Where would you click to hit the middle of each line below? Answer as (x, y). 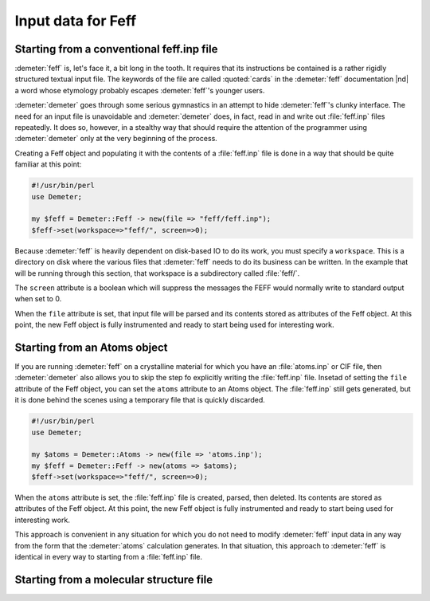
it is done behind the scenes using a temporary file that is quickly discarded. (140, 400)
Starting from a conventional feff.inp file (116, 49)
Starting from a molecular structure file (114, 579)
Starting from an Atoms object (91, 347)
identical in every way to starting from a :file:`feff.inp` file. (109, 557)
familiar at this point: (48, 164)
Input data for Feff (76, 21)
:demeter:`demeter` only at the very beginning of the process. (116, 139)
